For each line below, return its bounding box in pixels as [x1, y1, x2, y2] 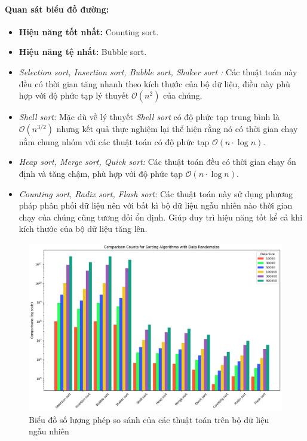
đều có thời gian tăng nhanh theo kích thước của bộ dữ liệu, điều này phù [19, 77, 290, 90]
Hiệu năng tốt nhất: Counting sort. [19, 25, 159, 38]
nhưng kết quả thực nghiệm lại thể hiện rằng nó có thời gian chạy [56, 122, 298, 134]
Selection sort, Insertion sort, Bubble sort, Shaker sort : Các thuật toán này [19, 65, 297, 78]
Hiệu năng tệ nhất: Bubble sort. [19, 45, 147, 58]
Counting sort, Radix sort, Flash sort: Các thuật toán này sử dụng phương [19, 187, 293, 200]
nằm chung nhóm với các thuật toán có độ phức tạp [19, 135, 210, 148]
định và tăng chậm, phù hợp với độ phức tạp [19, 167, 183, 179]
